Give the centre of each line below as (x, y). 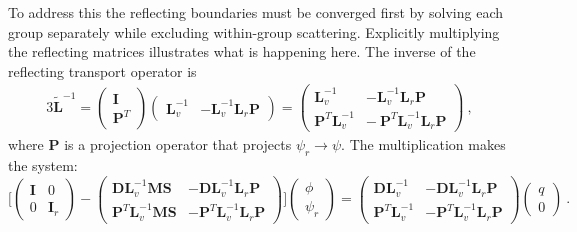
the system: (43, 165)
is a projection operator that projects (178, 144)
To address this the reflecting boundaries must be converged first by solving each (255, 12)
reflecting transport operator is (102, 70)
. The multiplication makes (423, 144)
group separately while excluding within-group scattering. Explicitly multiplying (254, 31)
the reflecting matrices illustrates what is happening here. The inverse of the (242, 51)
